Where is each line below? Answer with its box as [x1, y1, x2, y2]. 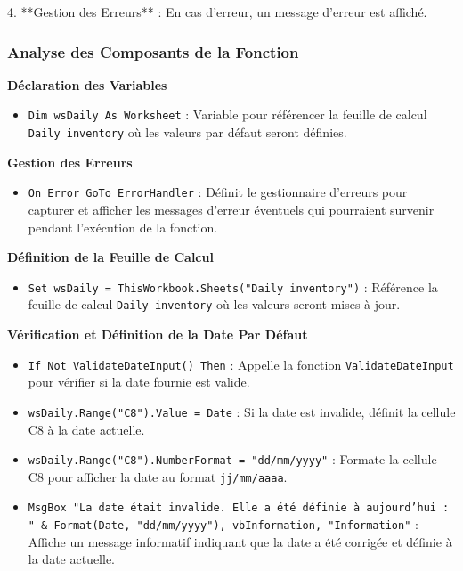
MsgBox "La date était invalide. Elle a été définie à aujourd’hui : [28, 502, 450, 515]
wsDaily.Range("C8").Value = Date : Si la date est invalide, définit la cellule [28, 402, 456, 420]
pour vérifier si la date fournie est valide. [28, 372, 250, 391]
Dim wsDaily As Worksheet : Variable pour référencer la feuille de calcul [28, 105, 427, 124]
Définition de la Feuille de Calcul [7, 248, 214, 266]
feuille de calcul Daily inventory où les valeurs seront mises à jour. [28, 295, 401, 314]
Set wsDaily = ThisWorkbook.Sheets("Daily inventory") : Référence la [28, 277, 438, 296]
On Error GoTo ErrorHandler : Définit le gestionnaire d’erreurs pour [28, 183, 408, 201]
